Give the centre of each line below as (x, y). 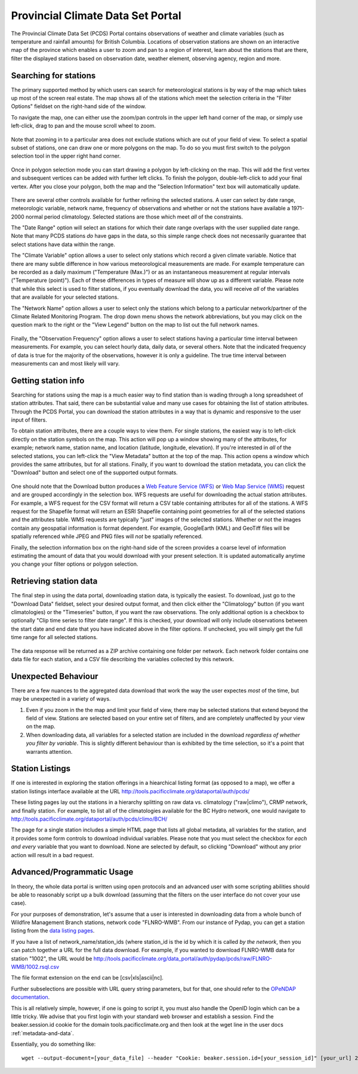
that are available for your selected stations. (65, 297)
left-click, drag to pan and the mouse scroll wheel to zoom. (84, 126)
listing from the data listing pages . (53, 931)
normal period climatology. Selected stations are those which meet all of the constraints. (134, 217)
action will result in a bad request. (53, 855)
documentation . (30, 997)
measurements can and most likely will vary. (65, 363)
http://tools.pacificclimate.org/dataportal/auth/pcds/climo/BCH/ (89, 819)
